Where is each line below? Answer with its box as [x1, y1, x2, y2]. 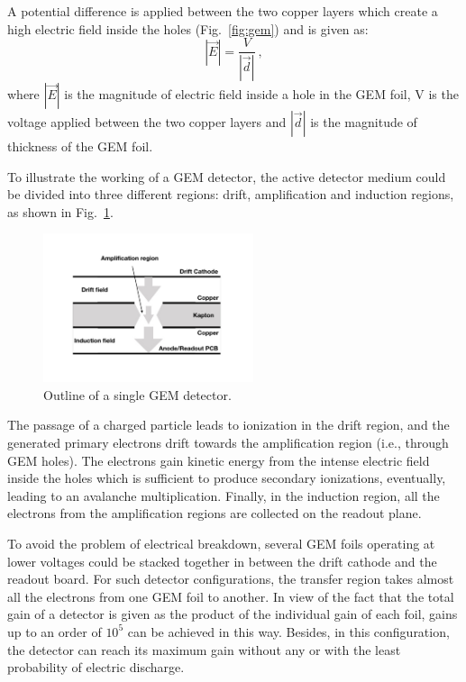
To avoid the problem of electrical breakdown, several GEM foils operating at [7, 534, 435, 553]
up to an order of [7, 622, 102, 641]
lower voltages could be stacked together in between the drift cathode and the [7, 551, 437, 570]
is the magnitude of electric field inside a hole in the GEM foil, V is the [64, 85, 459, 104]
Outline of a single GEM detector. [43, 385, 232, 404]
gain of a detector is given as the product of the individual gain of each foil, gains [7, 605, 458, 623]
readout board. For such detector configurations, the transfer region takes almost [7, 569, 454, 588]
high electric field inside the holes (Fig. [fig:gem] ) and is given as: [7, 19, 369, 38]
